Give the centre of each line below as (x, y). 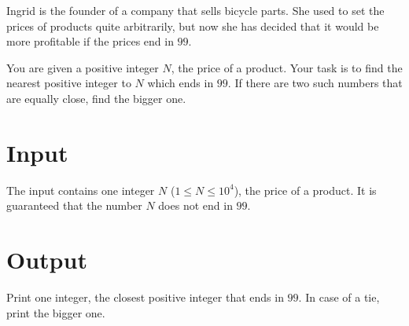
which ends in (181, 83)
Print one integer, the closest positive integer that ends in (145, 297)
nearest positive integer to (69, 83)
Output (47, 260)
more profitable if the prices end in (90, 41)
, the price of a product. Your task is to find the (287, 67)
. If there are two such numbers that (315, 83)
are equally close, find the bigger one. (96, 98)
